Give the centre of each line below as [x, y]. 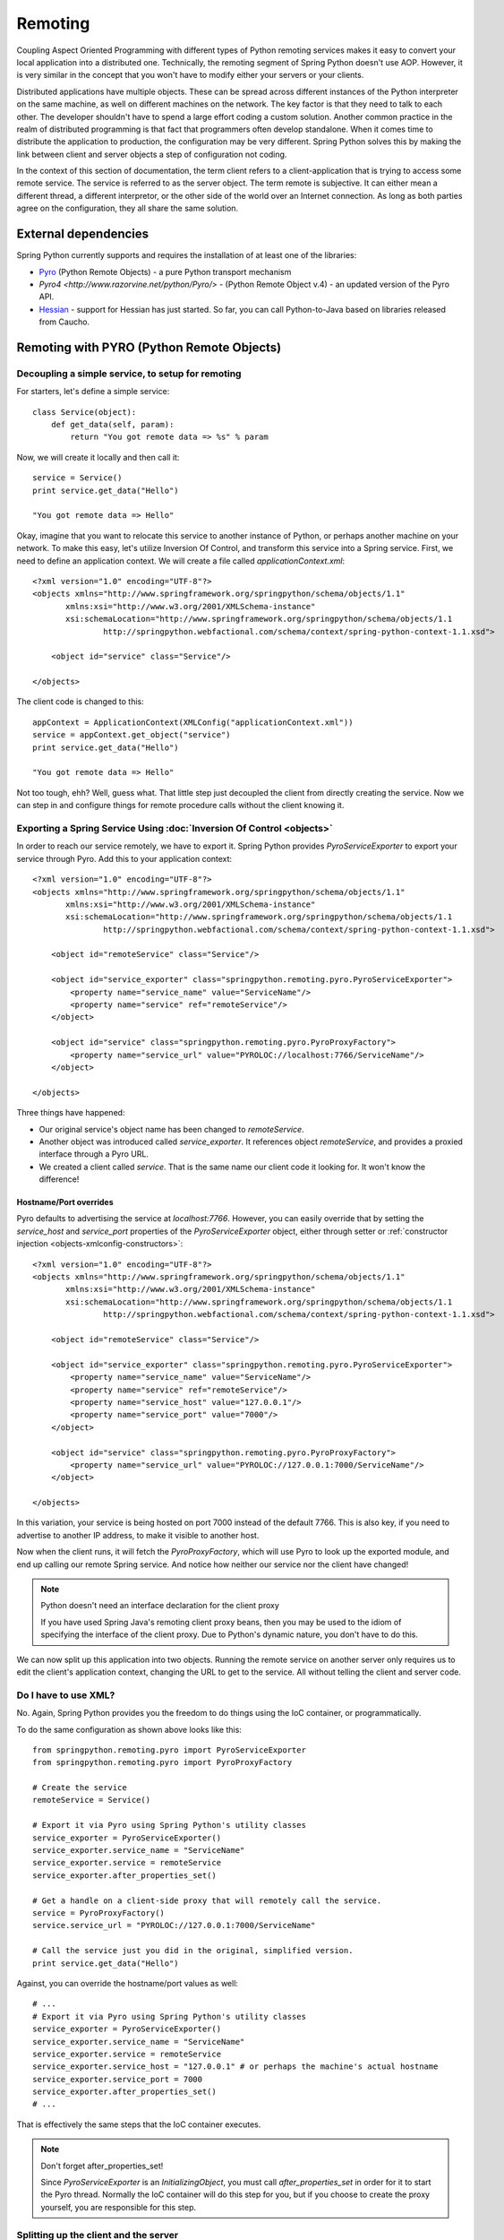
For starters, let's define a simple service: [93, 392]
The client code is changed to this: [81, 702]
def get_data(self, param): [112, 425]
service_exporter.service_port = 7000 [118, 2079]
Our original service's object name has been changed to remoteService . [171, 1129]
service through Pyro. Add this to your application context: [124, 858]
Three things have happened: [71, 1113]
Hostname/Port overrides [65, 1202]
